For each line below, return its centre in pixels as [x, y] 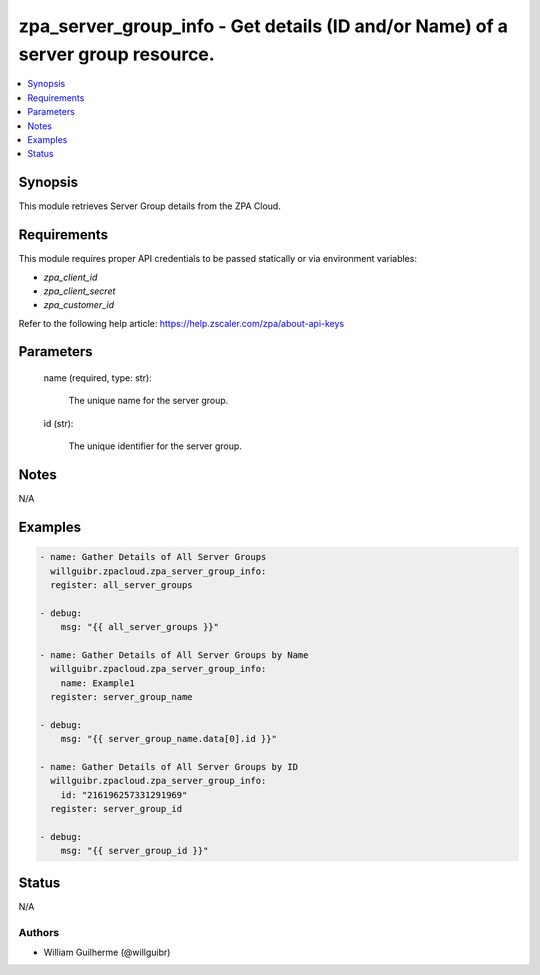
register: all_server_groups [122, 584]
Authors [39, 932]
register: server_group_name [122, 697]
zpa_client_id [70, 277]
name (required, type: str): [97, 378]
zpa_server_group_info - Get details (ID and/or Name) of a [263, 26]
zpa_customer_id [79, 305]
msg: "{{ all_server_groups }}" [140, 627]
